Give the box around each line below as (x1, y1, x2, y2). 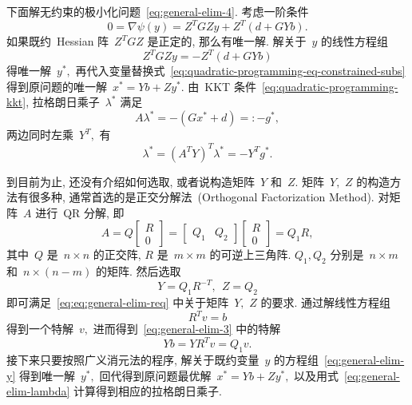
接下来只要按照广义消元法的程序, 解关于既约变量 (6, 351, 259, 368)
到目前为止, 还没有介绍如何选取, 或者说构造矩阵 (6, 173, 256, 189)
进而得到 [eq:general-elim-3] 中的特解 (93, 320, 281, 337)
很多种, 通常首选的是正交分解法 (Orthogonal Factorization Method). (28, 189, 374, 205)
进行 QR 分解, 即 (35, 204, 125, 220)
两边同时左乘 (6, 126, 73, 143)
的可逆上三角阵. (209, 246, 291, 263)
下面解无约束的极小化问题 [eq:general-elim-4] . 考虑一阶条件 (6, 3, 309, 19)
